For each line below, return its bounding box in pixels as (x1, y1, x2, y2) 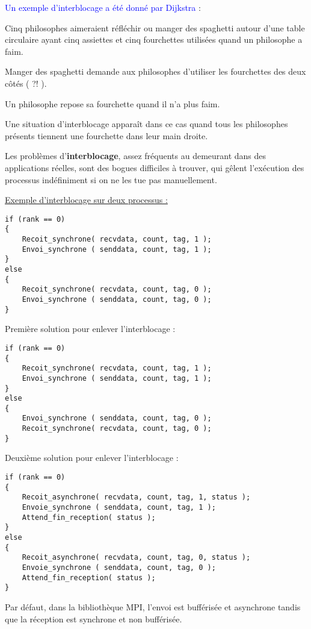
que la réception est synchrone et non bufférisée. (5, 612, 182, 625)
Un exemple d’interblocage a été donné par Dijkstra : (5, 1, 201, 13)
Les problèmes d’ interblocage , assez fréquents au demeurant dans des (5, 149, 266, 162)
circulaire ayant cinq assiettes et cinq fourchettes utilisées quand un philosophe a (5, 33, 303, 46)
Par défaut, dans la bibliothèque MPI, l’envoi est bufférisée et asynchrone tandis (5, 600, 301, 613)
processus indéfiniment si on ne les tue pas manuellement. (5, 173, 217, 186)
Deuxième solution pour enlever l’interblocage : (5, 451, 179, 464)
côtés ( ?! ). (5, 77, 47, 89)
